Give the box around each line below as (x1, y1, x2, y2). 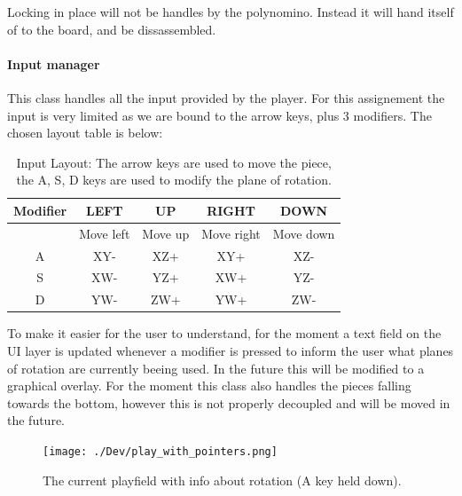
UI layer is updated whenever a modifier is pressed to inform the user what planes (7, 342, 454, 360)
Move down (272, 224, 335, 242)
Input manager (7, 54, 100, 73)
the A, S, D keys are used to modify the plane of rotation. (16, 170, 332, 189)
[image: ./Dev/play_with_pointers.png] (43, 445, 278, 458)
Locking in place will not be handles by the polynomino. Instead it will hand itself (7, 3, 454, 20)
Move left (79, 224, 130, 242)
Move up (142, 224, 190, 242)
